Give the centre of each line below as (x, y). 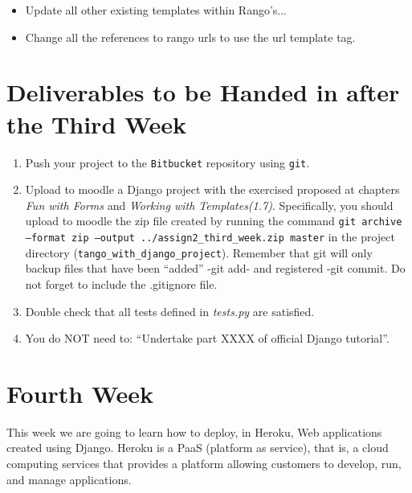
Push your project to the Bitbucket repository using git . (167, 162)
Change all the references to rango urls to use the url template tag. (190, 37)
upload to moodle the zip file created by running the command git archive (214, 221)
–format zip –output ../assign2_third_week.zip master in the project (210, 236)
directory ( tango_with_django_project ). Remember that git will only (199, 252)
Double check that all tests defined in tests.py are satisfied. (170, 311)
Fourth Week (80, 393)
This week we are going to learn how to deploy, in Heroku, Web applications (194, 431)
